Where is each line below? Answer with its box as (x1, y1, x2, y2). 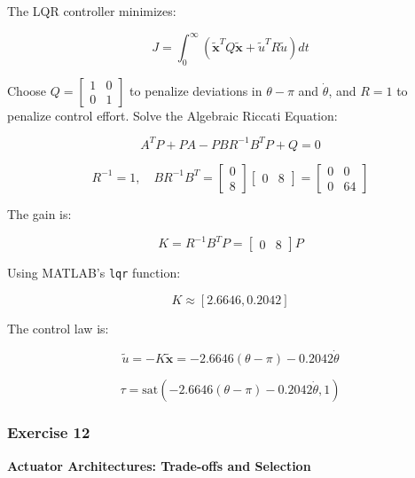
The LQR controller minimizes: (7, 2, 176, 20)
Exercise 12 (7, 421, 90, 443)
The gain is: (7, 204, 72, 223)
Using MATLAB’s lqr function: (7, 263, 181, 282)
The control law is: (7, 318, 109, 337)
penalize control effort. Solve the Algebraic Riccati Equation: (7, 106, 338, 124)
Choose (7, 81, 47, 99)
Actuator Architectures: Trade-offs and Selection (7, 456, 311, 474)
